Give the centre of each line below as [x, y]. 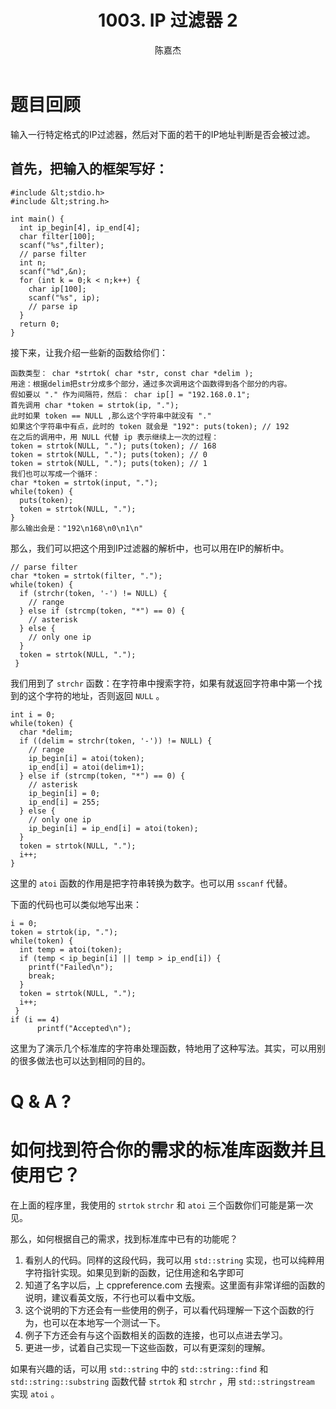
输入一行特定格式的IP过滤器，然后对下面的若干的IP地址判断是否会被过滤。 [163, 134]
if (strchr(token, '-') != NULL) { [93, 593]
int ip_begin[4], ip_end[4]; [80, 227]
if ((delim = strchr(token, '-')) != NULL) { [116, 741]
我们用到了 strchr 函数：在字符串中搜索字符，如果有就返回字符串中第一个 [162, 683]
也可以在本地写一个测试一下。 [104, 1322]
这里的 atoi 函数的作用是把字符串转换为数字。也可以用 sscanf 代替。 [151, 883]
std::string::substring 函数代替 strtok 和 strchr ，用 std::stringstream [162, 1381]
